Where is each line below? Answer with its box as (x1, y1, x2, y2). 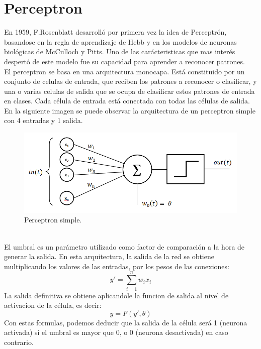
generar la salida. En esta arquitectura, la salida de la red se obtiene (4, 251, 214, 262)
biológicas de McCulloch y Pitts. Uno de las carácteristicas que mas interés (4, 46, 235, 57)
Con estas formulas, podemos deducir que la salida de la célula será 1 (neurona (4, 317, 247, 327)
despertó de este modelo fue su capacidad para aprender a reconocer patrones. (4, 56, 245, 66)
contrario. (4, 336, 34, 347)
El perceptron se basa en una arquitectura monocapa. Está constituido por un (4, 66, 245, 76)
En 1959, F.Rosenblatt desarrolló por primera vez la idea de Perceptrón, (4, 27, 227, 37)
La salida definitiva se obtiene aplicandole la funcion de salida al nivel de (4, 290, 229, 300)
